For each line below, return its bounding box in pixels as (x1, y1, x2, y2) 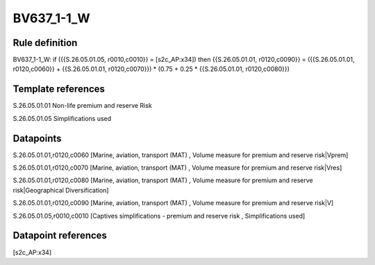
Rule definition (12, 37, 78, 49)
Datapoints (12, 132, 62, 144)
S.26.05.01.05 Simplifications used (12, 114, 112, 122)
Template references (12, 83, 106, 95)
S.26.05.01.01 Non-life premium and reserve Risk (12, 102, 152, 110)
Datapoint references (12, 230, 108, 241)
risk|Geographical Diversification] (12, 186, 109, 194)
